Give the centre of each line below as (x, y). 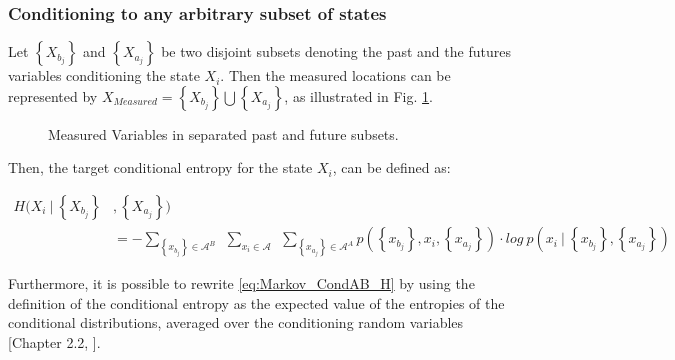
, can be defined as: (391, 167)
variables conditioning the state (104, 75)
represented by (53, 95)
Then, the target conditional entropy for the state (160, 167)
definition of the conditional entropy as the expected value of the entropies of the (256, 302)
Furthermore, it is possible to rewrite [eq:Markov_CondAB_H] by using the (241, 283)
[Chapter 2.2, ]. (54, 342)
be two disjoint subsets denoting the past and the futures (336, 51)
